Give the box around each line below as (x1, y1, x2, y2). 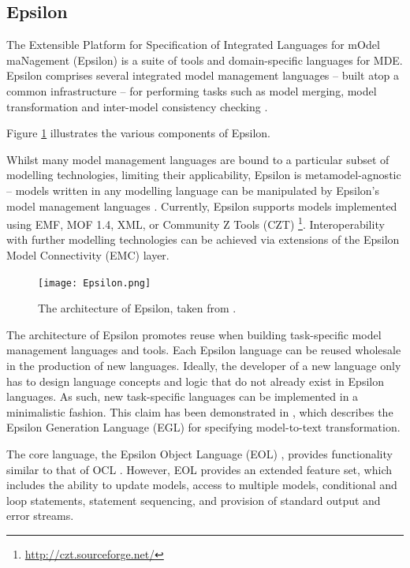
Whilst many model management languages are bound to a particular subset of (6, 151, 389, 167)
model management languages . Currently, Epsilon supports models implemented (6, 197, 397, 214)
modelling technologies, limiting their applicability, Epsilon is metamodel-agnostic (6, 166, 401, 183)
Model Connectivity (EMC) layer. (6, 246, 170, 263)
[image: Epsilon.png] (38, 277, 151, 289)
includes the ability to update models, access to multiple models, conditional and (6, 476, 397, 493)
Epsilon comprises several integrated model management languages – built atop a (6, 67, 400, 84)
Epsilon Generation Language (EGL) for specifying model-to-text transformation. (6, 419, 401, 435)
